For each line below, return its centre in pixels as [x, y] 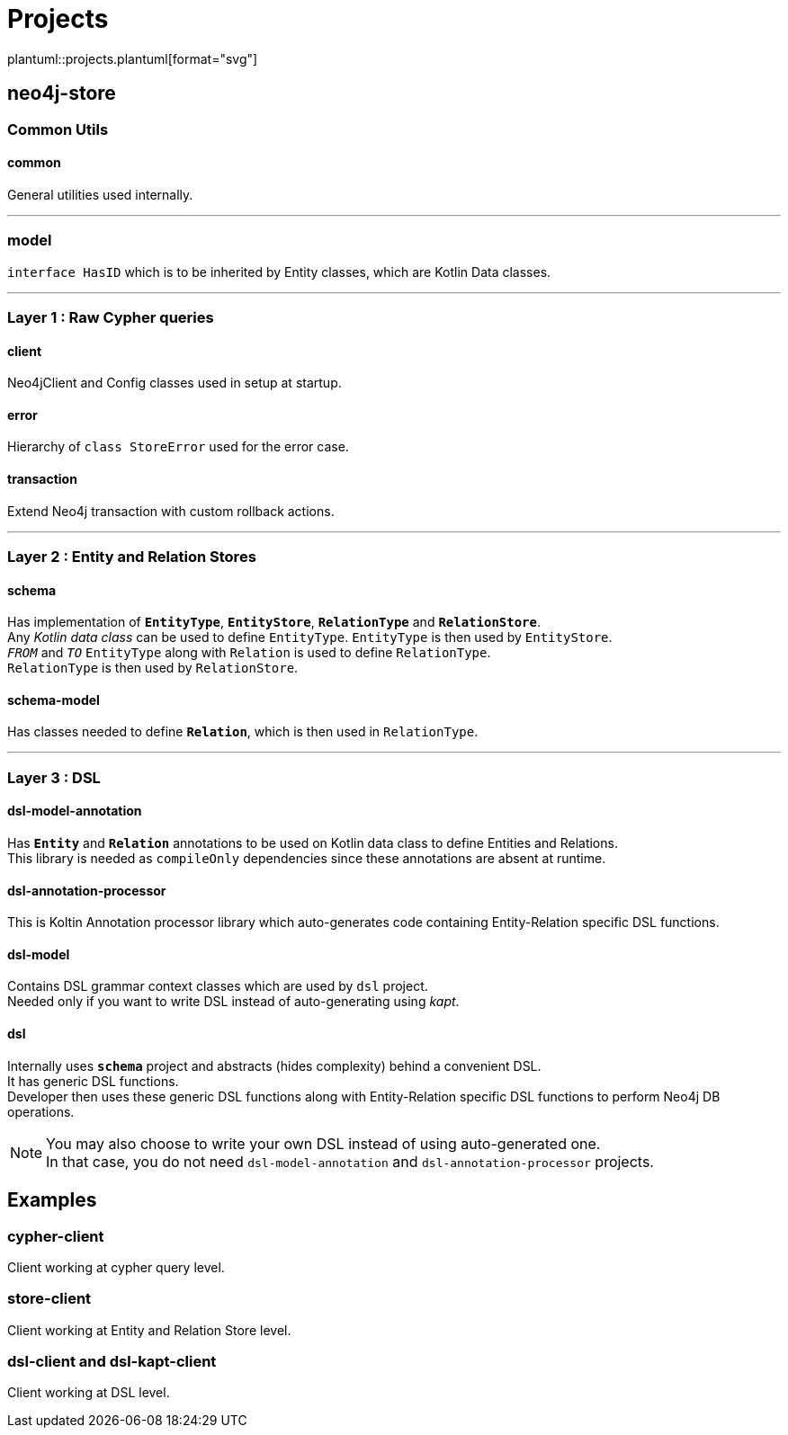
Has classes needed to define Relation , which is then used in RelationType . [243, 732]
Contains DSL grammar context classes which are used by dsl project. [218, 986]
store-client [49, 1299]
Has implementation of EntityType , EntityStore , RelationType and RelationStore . [274, 622]
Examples [52, 1200]
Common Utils [58, 129]
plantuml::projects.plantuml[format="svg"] [133, 58]
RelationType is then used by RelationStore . [153, 668]
